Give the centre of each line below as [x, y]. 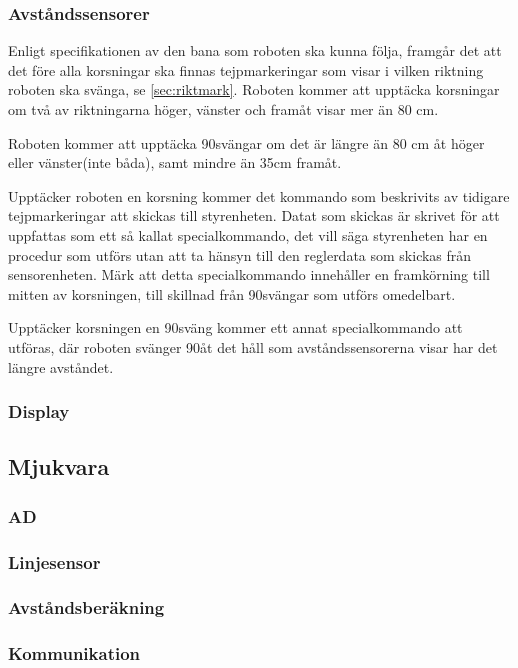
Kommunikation [74, 653]
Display [39, 411]
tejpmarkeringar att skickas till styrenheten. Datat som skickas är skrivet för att [254, 215]
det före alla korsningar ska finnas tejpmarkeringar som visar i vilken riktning [246, 69]
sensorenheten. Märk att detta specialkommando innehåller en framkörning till [249, 274]
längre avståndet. [61, 366]
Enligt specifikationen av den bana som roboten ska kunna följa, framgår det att [255, 50]
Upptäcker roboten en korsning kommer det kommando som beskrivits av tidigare [259, 195]
